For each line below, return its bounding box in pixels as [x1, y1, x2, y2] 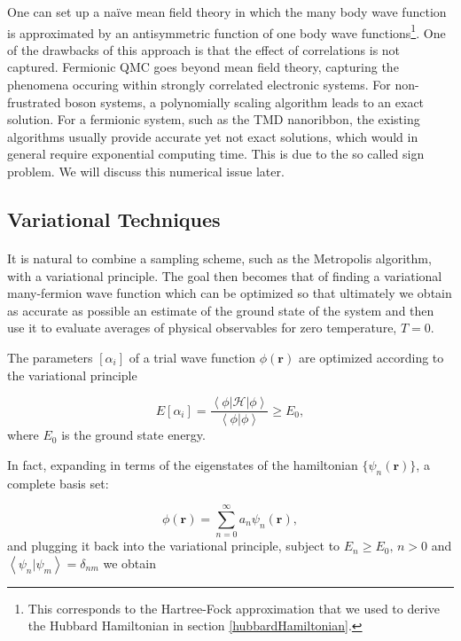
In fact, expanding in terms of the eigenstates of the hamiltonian [7, 455, 358, 473]
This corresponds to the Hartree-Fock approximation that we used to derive [27, 598, 441, 617]
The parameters [7, 348, 93, 366]
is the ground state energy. [61, 426, 206, 444]
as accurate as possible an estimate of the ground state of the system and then [7, 301, 434, 319]
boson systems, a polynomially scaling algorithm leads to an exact [65, 92, 425, 111]
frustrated [7, 92, 61, 111]
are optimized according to [298, 348, 444, 366]
